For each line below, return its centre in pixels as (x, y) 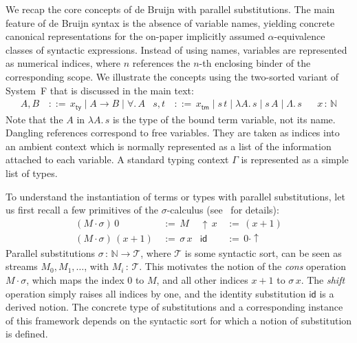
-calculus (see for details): (223, 210)
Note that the (34, 119)
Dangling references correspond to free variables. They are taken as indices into (173, 133)
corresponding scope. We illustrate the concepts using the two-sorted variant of (172, 76)
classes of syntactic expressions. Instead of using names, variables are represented (176, 49)
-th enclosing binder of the (255, 63)
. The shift (323, 280)
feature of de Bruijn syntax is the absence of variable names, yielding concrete (170, 22)
